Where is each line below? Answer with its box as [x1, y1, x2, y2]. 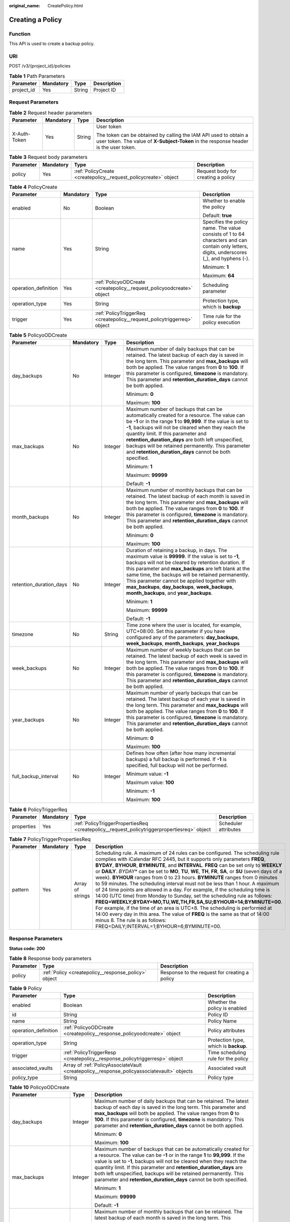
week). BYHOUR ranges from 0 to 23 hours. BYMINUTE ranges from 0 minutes [95, 874, 278, 881]
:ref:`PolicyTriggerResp [63, 1049, 117, 1056]
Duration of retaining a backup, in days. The [126, 547, 227, 554]
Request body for [197, 168, 237, 175]
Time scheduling [207, 1049, 246, 1056]
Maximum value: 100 [126, 779, 174, 786]
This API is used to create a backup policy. [9, 41, 95, 46]
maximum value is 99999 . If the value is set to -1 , [126, 553, 240, 560]
